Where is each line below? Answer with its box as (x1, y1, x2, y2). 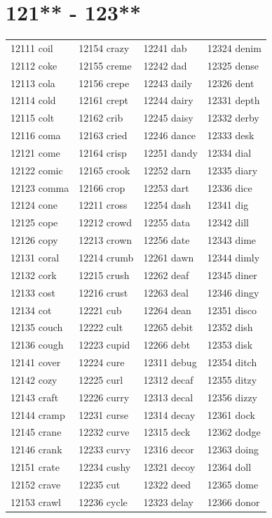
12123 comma (11, 180, 69, 195)
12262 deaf (143, 267, 189, 282)
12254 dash (143, 198, 191, 212)
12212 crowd (79, 215, 132, 230)
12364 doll (207, 460, 252, 474)
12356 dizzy (207, 389, 257, 404)
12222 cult (79, 320, 123, 335)
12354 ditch (207, 355, 257, 370)
